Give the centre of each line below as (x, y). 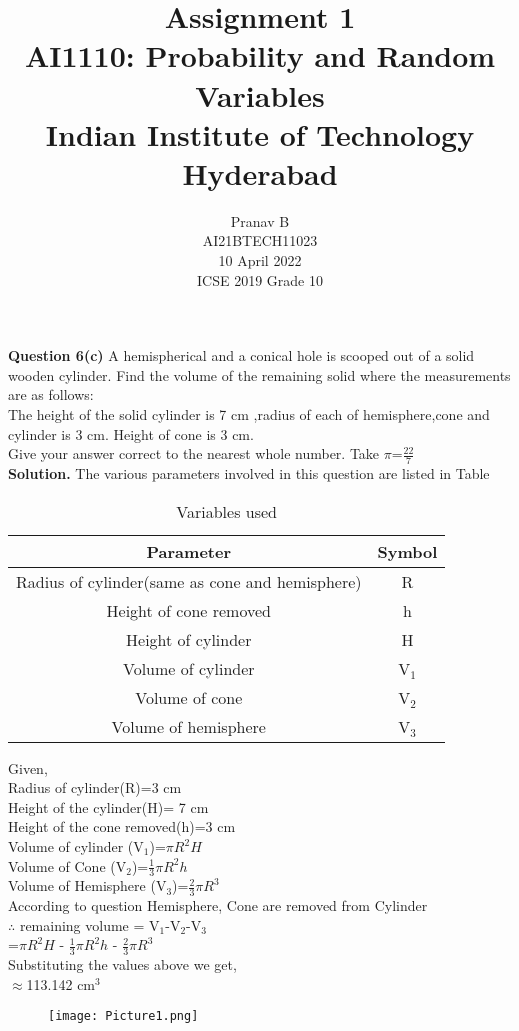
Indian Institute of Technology (260, 133)
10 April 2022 (260, 260)
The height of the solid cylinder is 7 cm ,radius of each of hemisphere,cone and (249, 414)
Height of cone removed (188, 610)
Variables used (227, 511)
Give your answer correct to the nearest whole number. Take (194, 453)
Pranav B (260, 220)
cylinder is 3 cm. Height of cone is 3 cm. (131, 433)
